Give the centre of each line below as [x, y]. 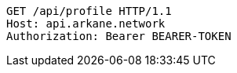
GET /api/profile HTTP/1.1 [89, 11]
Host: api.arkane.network [86, 24]
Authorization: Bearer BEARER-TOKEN [119, 36]
